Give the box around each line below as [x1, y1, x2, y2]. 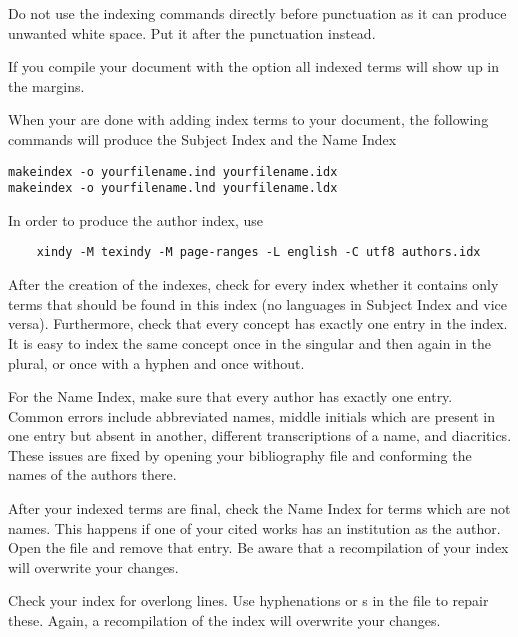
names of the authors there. [8, 464, 177, 485]
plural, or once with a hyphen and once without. [8, 352, 305, 373]
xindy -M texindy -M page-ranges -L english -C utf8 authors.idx [36, 245, 481, 260]
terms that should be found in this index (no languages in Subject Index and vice [8, 293, 507, 314]
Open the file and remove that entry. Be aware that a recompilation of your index [8, 537, 509, 558]
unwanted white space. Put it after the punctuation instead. [8, 22, 376, 43]
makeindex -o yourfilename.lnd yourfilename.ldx [8, 181, 338, 196]
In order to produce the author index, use [8, 209, 263, 230]
